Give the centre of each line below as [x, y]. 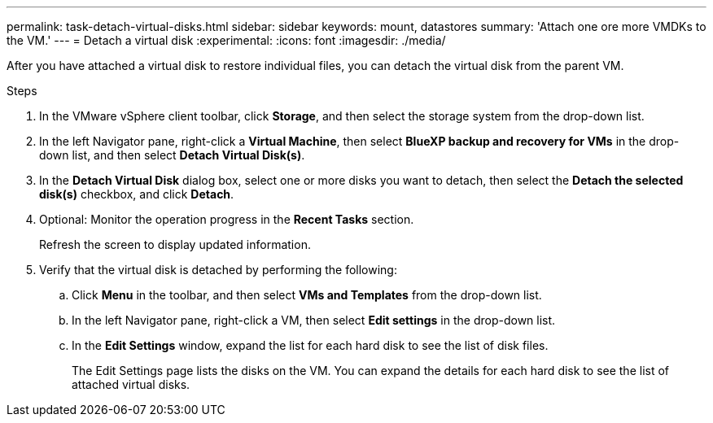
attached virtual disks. [131, 384]
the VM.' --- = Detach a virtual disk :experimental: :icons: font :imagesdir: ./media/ [226, 40]
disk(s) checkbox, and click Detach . [137, 194]
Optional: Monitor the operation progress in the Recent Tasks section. [227, 219]
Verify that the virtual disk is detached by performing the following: [218, 270]
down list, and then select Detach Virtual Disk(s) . [172, 155]
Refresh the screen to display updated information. [175, 244]
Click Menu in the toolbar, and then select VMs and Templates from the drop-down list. [307, 295]
